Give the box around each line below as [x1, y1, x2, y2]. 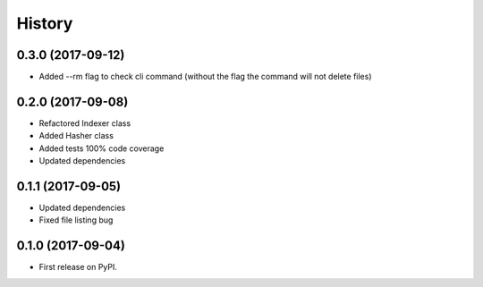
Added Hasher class [38, 131, 114, 141]
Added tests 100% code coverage [38, 143, 165, 154]
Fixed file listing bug [38, 215, 114, 225]
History [16, 13, 73, 33]
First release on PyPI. [38, 262, 118, 273]
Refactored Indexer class [38, 117, 131, 129]
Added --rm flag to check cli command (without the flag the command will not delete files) [38, 72, 372, 82]
